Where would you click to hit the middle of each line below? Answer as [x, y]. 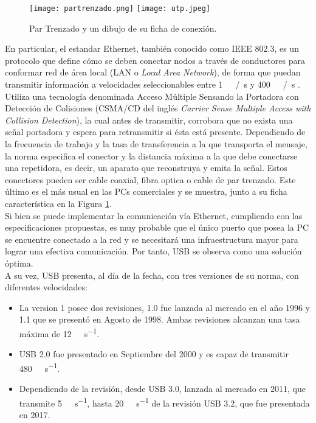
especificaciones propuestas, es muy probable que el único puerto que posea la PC [157, 227]
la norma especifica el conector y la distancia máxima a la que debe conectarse [151, 156]
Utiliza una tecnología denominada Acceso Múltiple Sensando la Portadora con [152, 96]
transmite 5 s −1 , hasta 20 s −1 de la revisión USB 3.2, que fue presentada [164, 402]
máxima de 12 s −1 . [59, 332]
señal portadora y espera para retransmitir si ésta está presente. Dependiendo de [155, 132]
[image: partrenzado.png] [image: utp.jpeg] [120, 9]
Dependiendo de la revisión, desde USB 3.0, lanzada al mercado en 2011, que [162, 388]
